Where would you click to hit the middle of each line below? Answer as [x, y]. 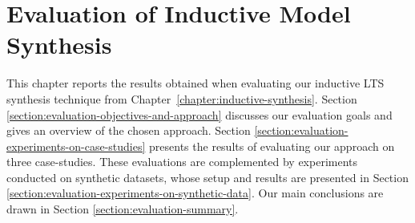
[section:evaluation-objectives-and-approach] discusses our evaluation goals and [199, 114]
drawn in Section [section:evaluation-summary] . [123, 209]
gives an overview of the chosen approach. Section [129, 130]
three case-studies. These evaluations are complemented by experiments [182, 162]
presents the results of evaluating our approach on [272, 146]
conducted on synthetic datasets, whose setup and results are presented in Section [207, 177]
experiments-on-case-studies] [76, 146]
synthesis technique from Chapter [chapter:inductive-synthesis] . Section [182, 98]
